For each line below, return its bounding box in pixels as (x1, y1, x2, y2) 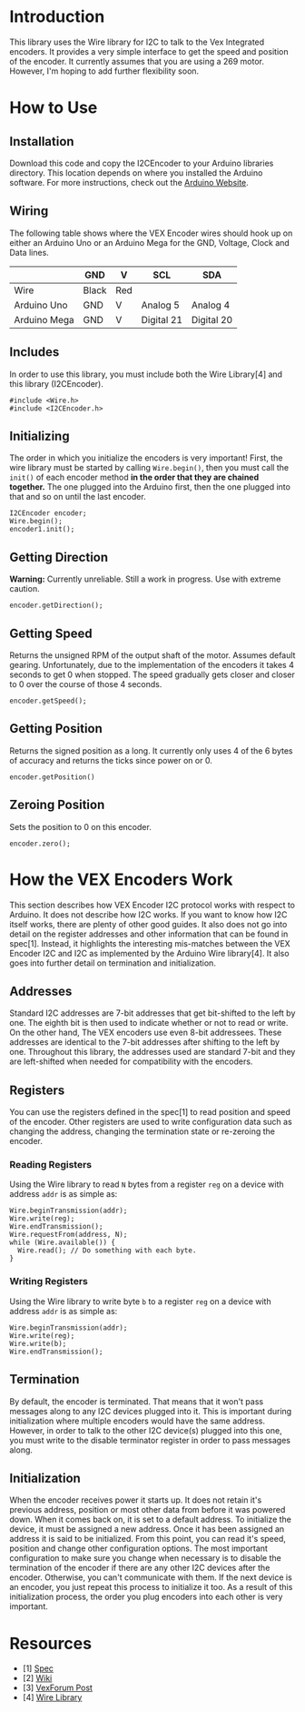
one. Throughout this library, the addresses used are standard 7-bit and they (9, 1047, 296, 1058)
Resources (9, 1633, 93, 1654)
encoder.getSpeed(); (9, 696, 88, 705)
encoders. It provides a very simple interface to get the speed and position (9, 46, 289, 56)
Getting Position (9, 721, 103, 736)
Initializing (9, 428, 70, 443)
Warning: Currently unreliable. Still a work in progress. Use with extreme (9, 573, 281, 584)
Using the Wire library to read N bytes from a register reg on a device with (9, 1179, 284, 1190)
